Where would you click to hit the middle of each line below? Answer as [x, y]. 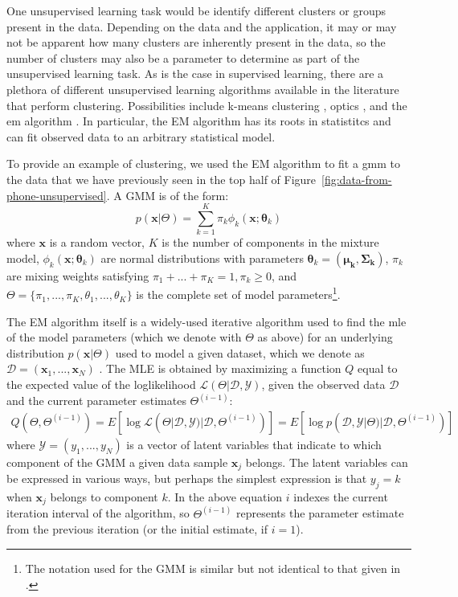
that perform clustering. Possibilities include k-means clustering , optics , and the [207, 105]
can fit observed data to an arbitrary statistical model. [141, 136]
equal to [378, 368]
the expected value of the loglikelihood [101, 384]
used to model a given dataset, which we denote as [240, 352]
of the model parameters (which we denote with [124, 337]
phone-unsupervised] [57, 195]
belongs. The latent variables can [327, 462]
